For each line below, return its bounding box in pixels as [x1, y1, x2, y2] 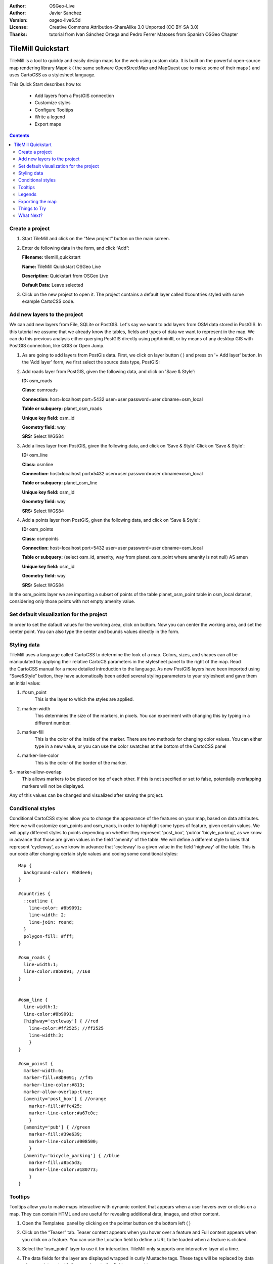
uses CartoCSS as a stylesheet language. [9, 72, 96, 78]
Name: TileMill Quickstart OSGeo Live [22, 263, 101, 269]
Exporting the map [18, 198, 57, 204]
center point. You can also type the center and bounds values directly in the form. [9, 628, 179, 635]
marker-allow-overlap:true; [23, 1089, 94, 1095]
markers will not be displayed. [22, 783, 84, 789]
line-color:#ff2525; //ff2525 [28, 1025, 104, 1031]
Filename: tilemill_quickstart [22, 254, 81, 260]
